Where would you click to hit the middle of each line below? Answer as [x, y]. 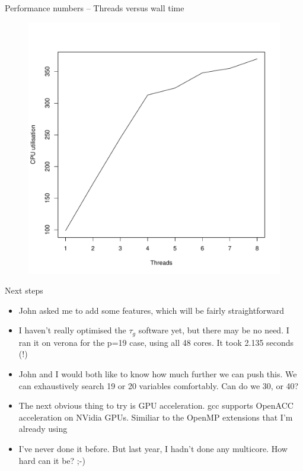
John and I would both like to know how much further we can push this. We [158, 374]
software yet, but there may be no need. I [214, 330]
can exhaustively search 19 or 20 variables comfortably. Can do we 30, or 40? [159, 385]
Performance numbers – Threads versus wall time [95, 8]
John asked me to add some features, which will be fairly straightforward [151, 310]
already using [43, 429]
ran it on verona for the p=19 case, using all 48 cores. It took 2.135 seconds [156, 342]
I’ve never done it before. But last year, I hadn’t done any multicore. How [153, 448]
